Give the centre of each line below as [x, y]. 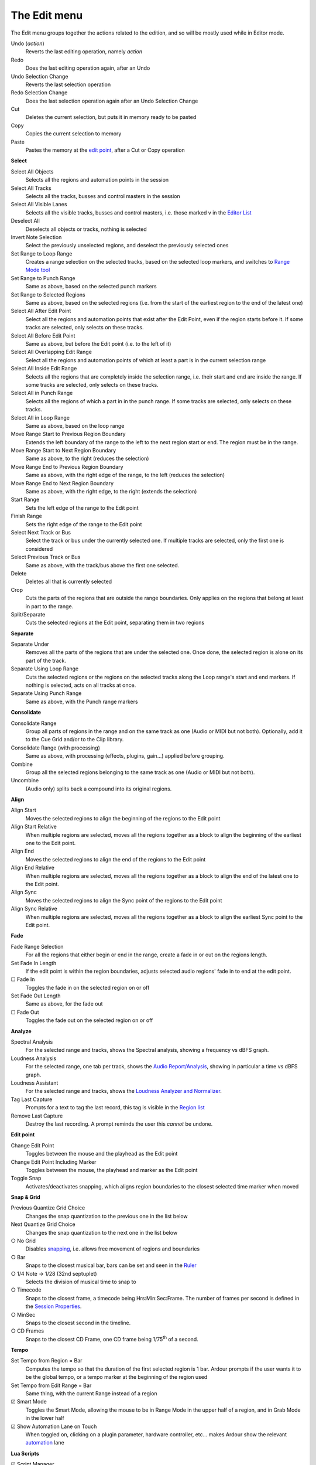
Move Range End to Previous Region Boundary [67, 466]
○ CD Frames [27, 1331]
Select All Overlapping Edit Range [51, 352]
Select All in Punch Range [42, 393]
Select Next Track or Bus [41, 532]
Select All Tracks [31, 188]
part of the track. [46, 660]
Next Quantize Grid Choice [43, 1224]
